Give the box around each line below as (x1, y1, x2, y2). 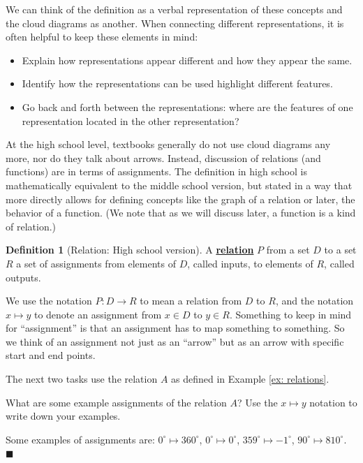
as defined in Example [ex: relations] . (171, 372, 329, 386)
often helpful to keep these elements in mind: (6, 29, 198, 44)
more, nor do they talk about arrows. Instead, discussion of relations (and (6, 150, 321, 165)
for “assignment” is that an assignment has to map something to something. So (6, 321, 345, 335)
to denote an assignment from (34, 307, 162, 321)
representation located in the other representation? (22, 113, 239, 128)
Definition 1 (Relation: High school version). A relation (6, 242, 254, 257)
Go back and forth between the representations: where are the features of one (22, 99, 353, 114)
